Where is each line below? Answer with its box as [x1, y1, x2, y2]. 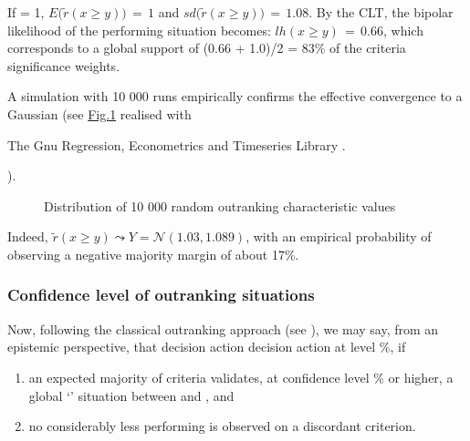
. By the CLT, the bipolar [308, 3, 454, 21]
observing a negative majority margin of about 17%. [7, 244, 299, 263]
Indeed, [7, 227, 48, 246]
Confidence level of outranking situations [7, 283, 315, 306]
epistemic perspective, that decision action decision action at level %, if [7, 337, 406, 356]
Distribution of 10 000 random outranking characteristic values [44, 196, 396, 215]
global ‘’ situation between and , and [28, 385, 235, 405]
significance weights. [7, 56, 120, 75]
